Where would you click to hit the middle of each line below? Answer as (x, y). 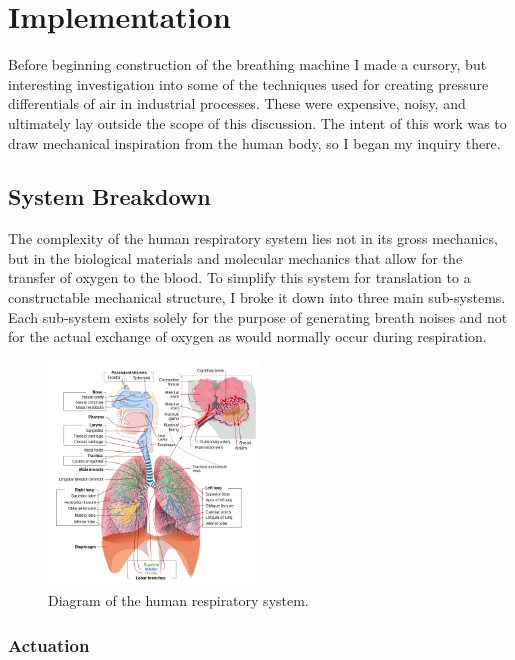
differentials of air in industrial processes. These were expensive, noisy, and (237, 103)
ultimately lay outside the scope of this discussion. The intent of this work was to (257, 122)
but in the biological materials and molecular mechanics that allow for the (235, 257)
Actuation (49, 644)
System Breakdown (109, 196)
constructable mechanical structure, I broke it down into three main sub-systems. (257, 297)
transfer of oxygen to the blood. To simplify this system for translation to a (239, 277)
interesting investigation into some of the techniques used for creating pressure (248, 83)
